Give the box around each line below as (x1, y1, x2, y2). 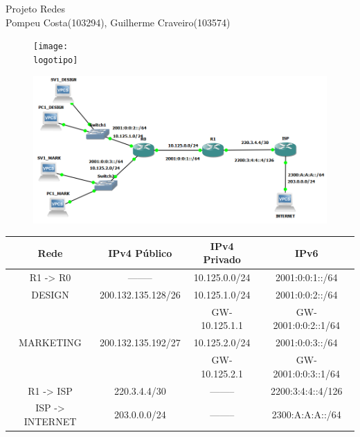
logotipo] (33, 55, 78, 65)
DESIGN (31, 287, 69, 302)
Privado (203, 252, 241, 267)
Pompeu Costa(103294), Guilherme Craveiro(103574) (6, 15, 231, 29)
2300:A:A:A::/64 (271, 407, 341, 422)
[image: (33, 42, 69, 52)
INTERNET (24, 414, 77, 429)
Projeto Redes (6, 1, 66, 15)
